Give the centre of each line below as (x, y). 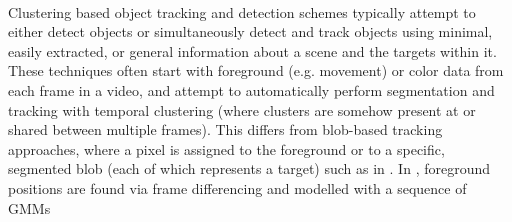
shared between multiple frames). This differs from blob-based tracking (225, 129)
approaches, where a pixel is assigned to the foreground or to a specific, (226, 148)
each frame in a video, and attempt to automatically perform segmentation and (251, 89)
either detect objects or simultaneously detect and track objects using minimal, (250, 31)
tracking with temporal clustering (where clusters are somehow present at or (242, 109)
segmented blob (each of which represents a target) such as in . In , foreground (249, 168)
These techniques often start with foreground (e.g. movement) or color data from (256, 70)
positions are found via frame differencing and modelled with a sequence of (237, 187)
